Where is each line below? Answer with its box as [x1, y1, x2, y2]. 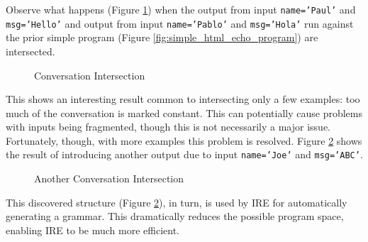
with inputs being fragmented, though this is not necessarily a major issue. [6, 119, 331, 134]
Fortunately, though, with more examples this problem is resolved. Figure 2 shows [6, 133, 362, 148]
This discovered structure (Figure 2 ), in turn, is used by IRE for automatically [6, 194, 347, 209]
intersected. [6, 43, 55, 58]
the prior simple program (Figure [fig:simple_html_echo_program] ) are [6, 30, 318, 45]
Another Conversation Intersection [34, 171, 184, 186]
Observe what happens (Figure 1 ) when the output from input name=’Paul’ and [6, 2, 356, 16]
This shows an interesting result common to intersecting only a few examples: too [6, 92, 360, 106]
